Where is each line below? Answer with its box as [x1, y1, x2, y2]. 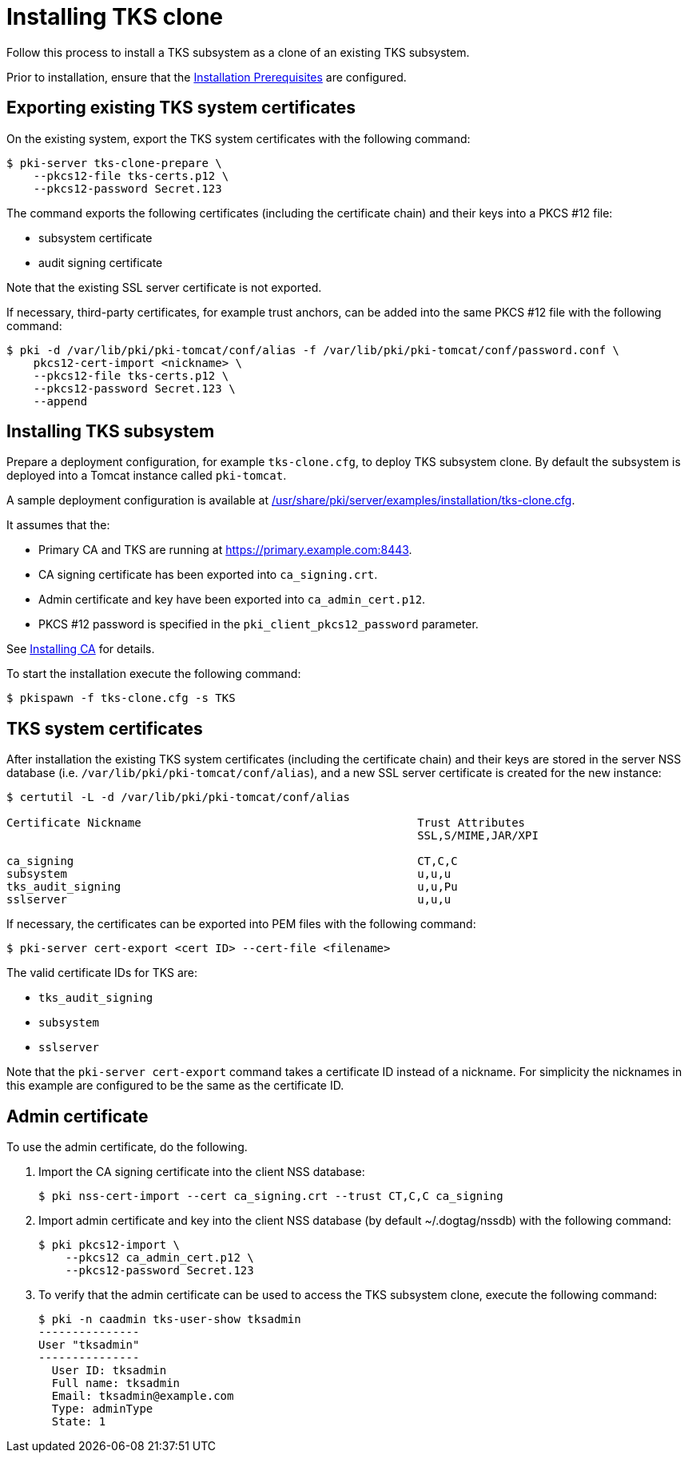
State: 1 [51, 1415, 106, 1429]
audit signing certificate [38, 255, 163, 269]
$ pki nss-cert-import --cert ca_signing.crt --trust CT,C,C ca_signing [38, 1190, 503, 1203]
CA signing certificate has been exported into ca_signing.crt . [38, 568, 378, 582]
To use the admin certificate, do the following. [6, 1140, 248, 1154]
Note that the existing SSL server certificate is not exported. [6, 280, 322, 294]
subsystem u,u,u [6, 867, 451, 881]
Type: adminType [51, 1402, 153, 1416]
